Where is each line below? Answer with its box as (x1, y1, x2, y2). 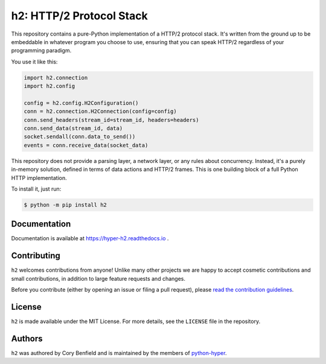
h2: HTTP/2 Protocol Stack (11, 9, 148, 22)
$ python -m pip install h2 (24, 201, 107, 208)
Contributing (11, 251, 60, 261)
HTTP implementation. (11, 174, 68, 181)
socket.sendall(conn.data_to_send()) (24, 133, 136, 140)
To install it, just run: (11, 185, 62, 193)
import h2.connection (24, 74, 88, 81)
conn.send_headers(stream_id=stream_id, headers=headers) (24, 117, 199, 123)
